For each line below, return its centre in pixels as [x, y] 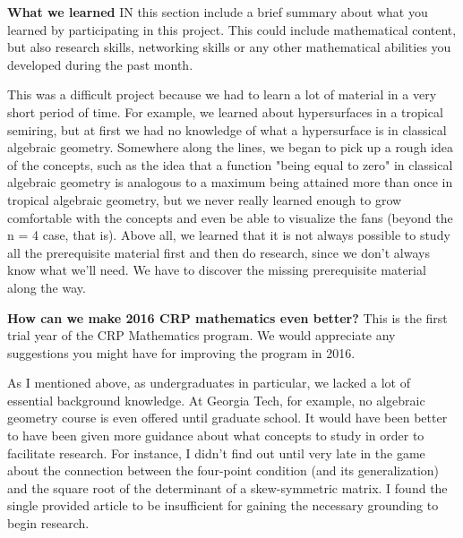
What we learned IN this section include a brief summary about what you [218, 12]
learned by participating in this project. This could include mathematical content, [232, 29]
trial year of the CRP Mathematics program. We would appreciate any [201, 335]
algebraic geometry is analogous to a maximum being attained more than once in [230, 182]
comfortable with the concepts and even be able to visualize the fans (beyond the [230, 217]
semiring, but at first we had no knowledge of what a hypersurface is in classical [227, 129]
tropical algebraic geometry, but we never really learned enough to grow [205, 199]
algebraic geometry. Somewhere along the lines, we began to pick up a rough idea [230, 147]
